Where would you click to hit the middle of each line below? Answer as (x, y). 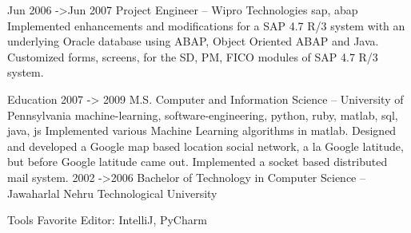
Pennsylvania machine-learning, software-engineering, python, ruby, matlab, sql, (203, 115)
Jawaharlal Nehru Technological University (112, 193)
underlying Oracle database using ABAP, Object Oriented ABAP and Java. (193, 41)
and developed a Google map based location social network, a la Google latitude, (205, 146)
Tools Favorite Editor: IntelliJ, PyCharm (107, 220)
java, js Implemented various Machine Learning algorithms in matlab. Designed (202, 130)
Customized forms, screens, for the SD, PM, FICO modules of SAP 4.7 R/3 (193, 56)
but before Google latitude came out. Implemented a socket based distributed (198, 162)
